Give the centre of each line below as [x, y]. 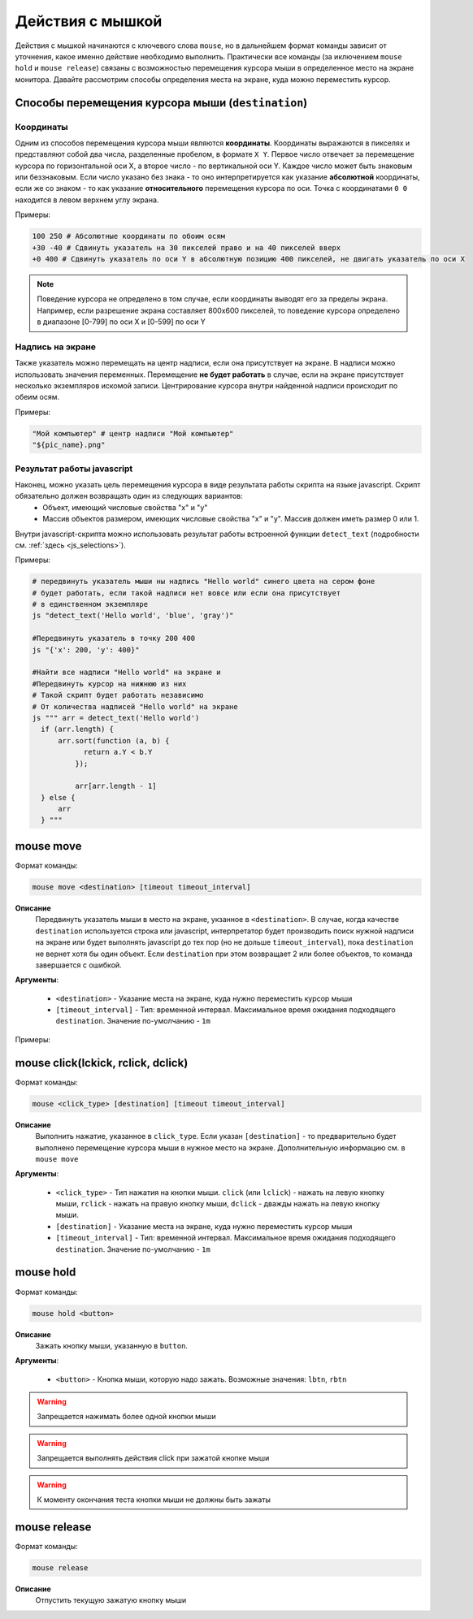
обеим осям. [37, 397]
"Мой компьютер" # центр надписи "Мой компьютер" [133, 433]
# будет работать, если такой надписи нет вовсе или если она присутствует [187, 593]
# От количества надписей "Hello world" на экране [135, 706]
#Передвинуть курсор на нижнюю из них [109, 684]
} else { [58, 797]
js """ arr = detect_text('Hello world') [116, 718]
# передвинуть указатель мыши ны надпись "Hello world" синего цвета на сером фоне [204, 582]
